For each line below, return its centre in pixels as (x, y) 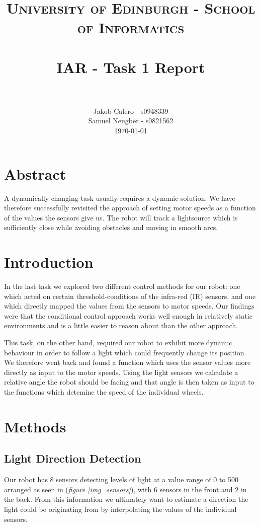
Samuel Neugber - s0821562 (131, 121)
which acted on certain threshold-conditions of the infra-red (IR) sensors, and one (130, 296)
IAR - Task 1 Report (131, 67)
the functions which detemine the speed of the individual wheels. (104, 392)
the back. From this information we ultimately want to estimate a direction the (126, 499)
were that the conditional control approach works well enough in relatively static (128, 315)
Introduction (49, 262)
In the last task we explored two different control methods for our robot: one (122, 286)
